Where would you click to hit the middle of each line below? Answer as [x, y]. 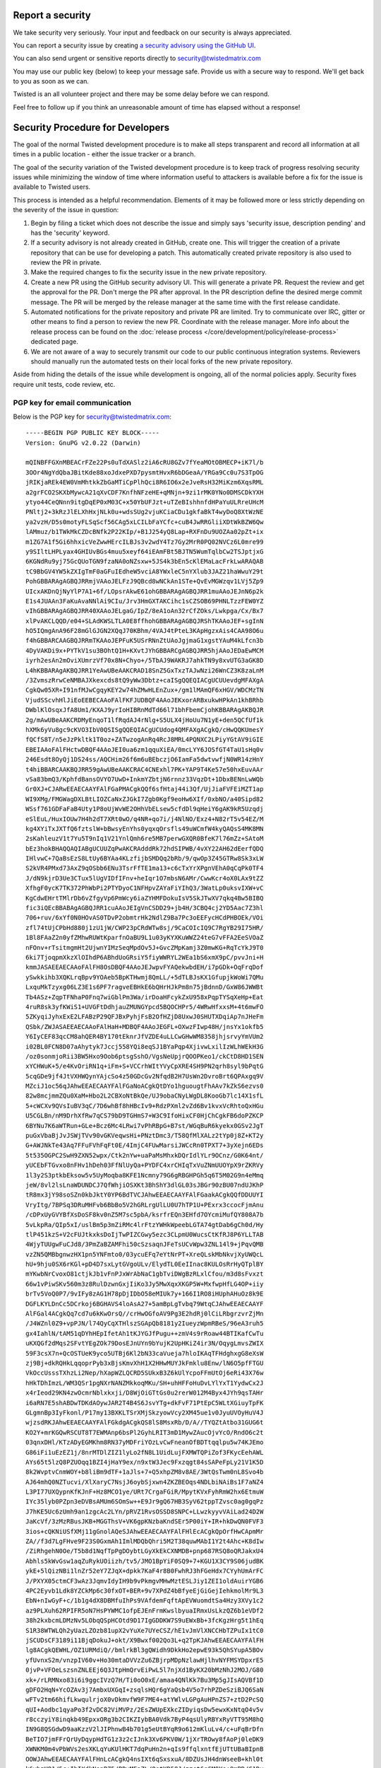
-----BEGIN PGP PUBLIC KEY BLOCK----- [93, 433]
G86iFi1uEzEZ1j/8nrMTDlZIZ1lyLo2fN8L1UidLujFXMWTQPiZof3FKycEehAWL [145, 1452]
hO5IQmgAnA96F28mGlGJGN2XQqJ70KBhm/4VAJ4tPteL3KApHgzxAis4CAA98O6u [145, 631]
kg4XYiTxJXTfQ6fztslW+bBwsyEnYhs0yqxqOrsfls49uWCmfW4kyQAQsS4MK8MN [145, 828]
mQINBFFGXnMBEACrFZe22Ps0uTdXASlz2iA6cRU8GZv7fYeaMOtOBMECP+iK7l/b [145, 463]
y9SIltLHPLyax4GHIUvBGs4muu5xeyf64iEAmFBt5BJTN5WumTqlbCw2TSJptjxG [145, 551]
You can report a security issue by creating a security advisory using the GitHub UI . [134, 45]
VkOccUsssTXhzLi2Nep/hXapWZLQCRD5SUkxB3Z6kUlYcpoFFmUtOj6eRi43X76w [145, 1373]
